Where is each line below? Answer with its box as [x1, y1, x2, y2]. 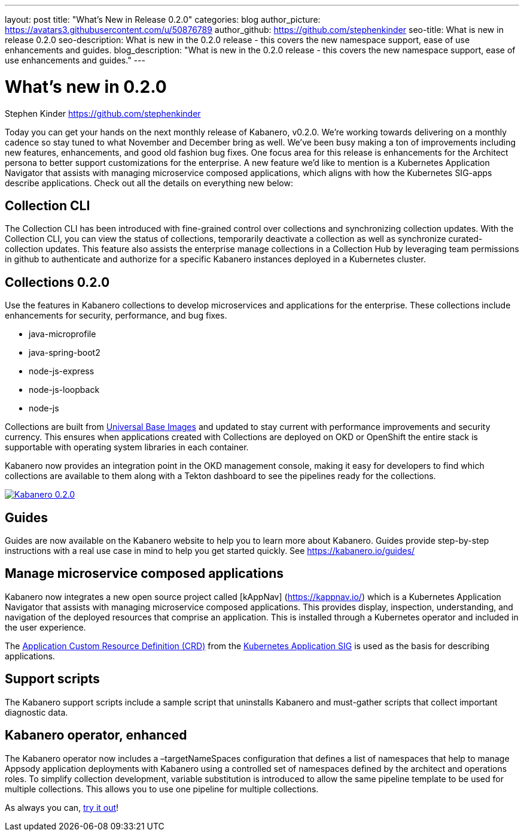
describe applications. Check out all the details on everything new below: [5, 177, 293, 188]
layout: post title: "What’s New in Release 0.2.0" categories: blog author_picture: [5, 14, 321, 25]
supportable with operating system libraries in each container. [5, 442, 249, 453]
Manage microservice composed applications [5, 566, 284, 581]
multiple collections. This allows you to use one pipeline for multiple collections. [5, 783, 319, 794]
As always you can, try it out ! [5, 802, 119, 813]
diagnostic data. [5, 707, 68, 717]
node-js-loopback [29, 384, 100, 395]
